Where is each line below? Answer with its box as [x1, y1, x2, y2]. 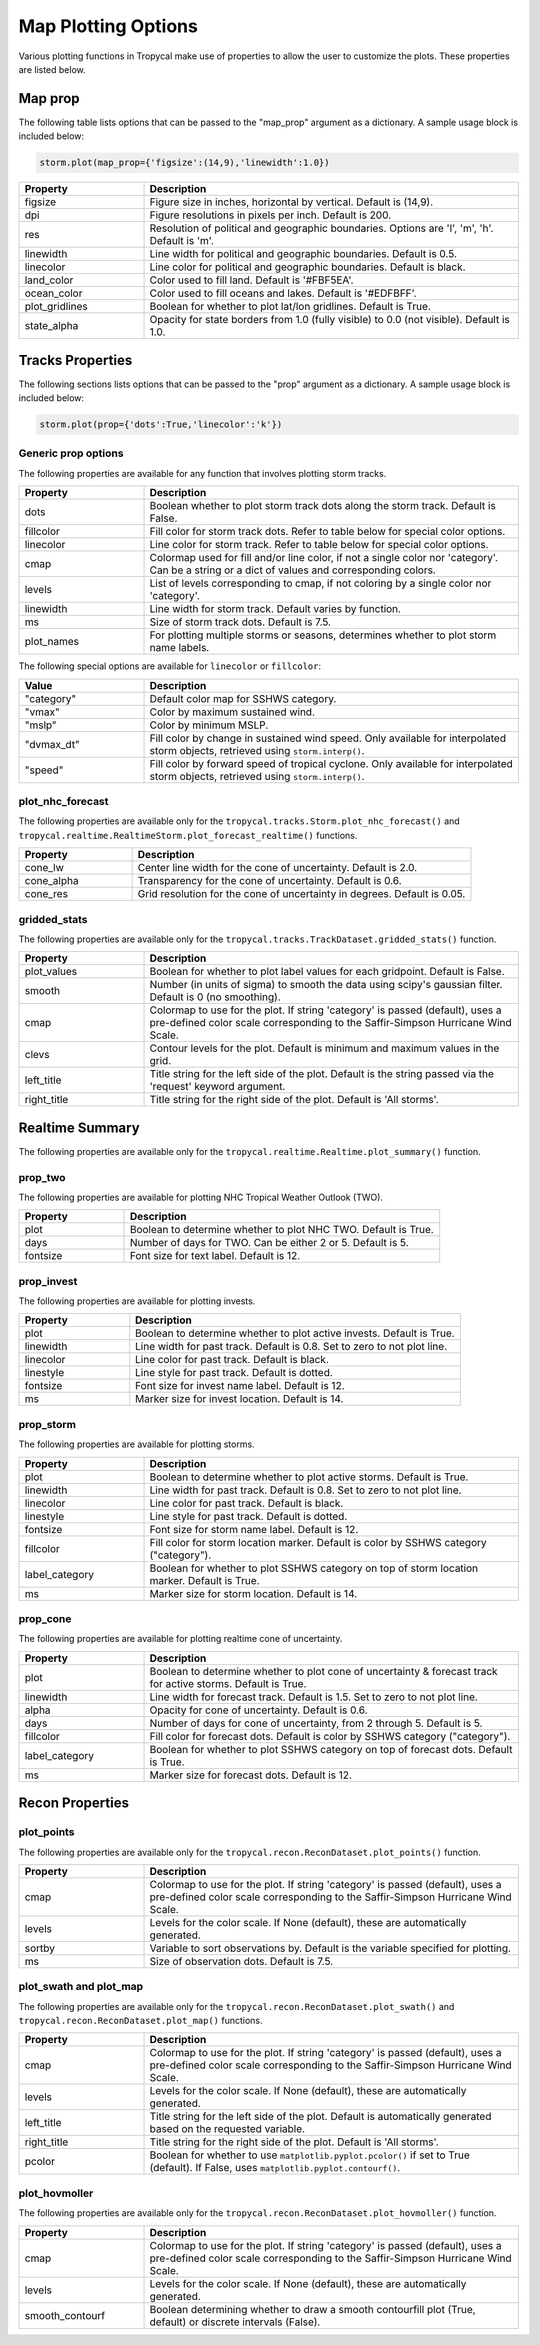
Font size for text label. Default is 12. [129, 1249, 301, 1263]
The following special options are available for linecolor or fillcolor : [18, 660, 322, 672]
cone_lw [24, 861, 65, 875]
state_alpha [24, 319, 79, 333]
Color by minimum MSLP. [149, 718, 269, 732]
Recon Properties [18, 1795, 130, 1812]
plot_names [24, 635, 80, 649]
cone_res [24, 887, 69, 901]
